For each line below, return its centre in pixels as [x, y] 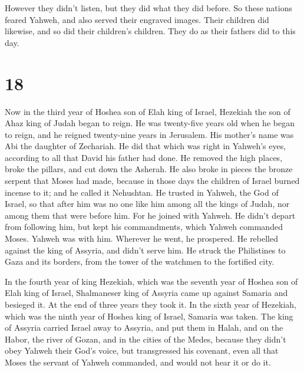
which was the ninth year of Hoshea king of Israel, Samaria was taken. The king [149, 316]
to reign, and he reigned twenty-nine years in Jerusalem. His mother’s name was [149, 134]
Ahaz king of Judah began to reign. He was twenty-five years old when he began [150, 123]
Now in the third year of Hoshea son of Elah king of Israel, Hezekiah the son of [148, 111]
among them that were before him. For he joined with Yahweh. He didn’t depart [150, 215]
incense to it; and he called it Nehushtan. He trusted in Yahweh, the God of [142, 192]
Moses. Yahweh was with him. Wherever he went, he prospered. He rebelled [142, 238]
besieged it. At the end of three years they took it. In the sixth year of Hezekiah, [151, 304]
